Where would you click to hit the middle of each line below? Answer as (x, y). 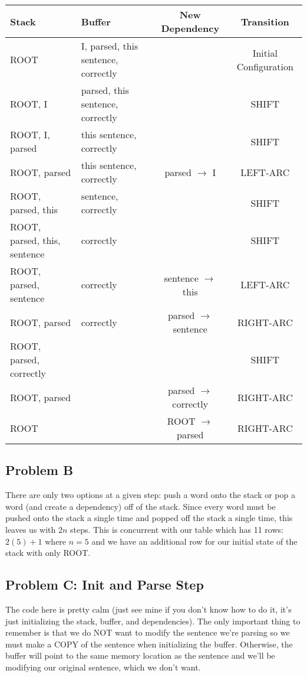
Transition (265, 21)
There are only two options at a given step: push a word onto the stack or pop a (150, 495)
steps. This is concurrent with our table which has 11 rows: (177, 529)
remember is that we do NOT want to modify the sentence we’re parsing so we (148, 632)
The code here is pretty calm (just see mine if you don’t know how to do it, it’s (148, 609)
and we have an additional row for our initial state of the (194, 541)
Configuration (265, 66)
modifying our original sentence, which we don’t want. (103, 667)
